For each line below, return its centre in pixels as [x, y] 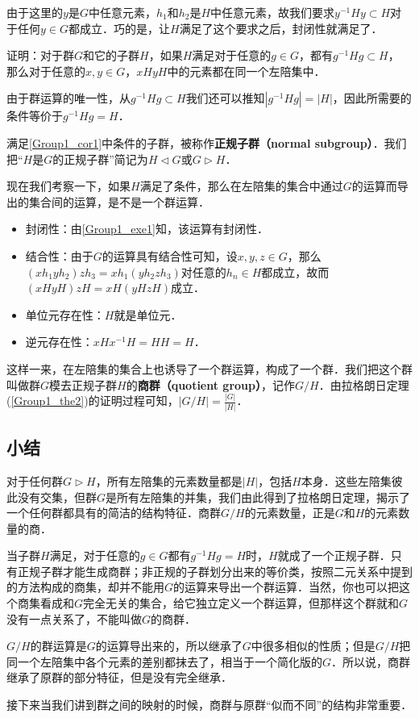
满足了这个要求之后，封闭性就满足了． [281, 28]
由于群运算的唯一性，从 [68, 98]
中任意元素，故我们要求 [273, 12]
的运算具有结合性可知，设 [170, 255]
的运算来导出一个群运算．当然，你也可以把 [286, 587]
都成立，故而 [295, 271]
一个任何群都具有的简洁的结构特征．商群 [114, 513]
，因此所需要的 [372, 98]
